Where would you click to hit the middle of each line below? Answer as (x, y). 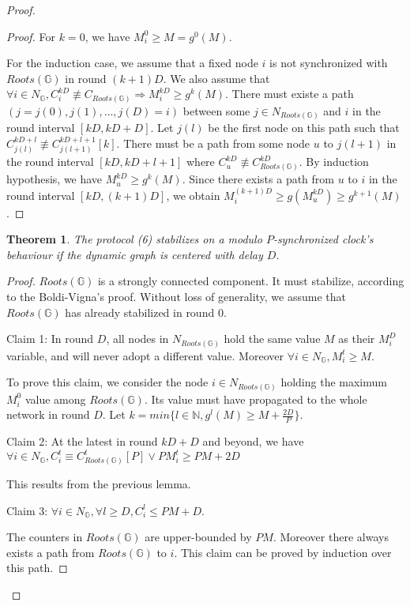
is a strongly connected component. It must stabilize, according (251, 281)
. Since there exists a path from (258, 179)
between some (216, 110)
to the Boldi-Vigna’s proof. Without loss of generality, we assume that (176, 296)
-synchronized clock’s (323, 239)
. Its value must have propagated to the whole (256, 399)
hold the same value (272, 339)
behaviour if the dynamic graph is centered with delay (135, 254)
